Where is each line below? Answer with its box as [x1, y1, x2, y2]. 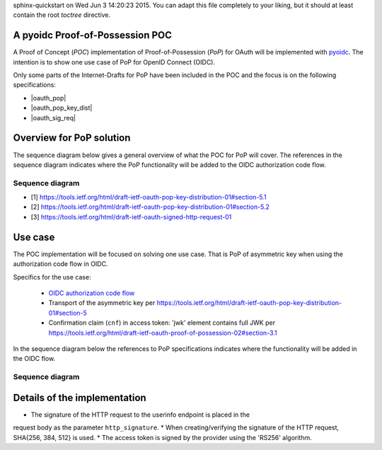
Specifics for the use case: [13, 272, 91, 281]
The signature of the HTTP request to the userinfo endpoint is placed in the [30, 410, 250, 419]
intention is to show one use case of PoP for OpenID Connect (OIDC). [13, 57, 216, 67]
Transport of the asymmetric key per [48, 299, 156, 307]
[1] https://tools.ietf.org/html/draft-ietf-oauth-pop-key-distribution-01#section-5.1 [30, 193, 267, 202]
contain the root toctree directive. [13, 11, 111, 19]
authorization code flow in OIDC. [13, 260, 108, 268]
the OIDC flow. [13, 354, 56, 363]
